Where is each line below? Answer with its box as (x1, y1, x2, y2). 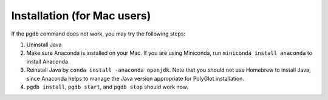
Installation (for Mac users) (11, 9, 151, 22)
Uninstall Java (26, 41, 62, 48)
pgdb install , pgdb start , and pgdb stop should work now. (26, 83, 188, 90)
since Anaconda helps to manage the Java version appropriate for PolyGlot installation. (26, 75, 244, 82)
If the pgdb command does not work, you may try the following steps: (11, 30, 185, 37)
